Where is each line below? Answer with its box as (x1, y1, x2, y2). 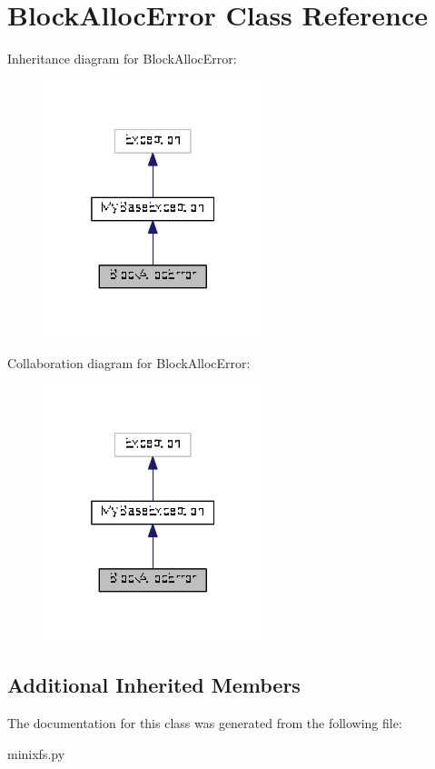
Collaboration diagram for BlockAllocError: (7, 353, 251, 372)
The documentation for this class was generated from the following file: (7, 714, 402, 733)
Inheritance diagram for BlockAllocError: (7, 49, 237, 68)
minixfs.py (7, 744, 65, 763)
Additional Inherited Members (7, 671, 301, 699)
